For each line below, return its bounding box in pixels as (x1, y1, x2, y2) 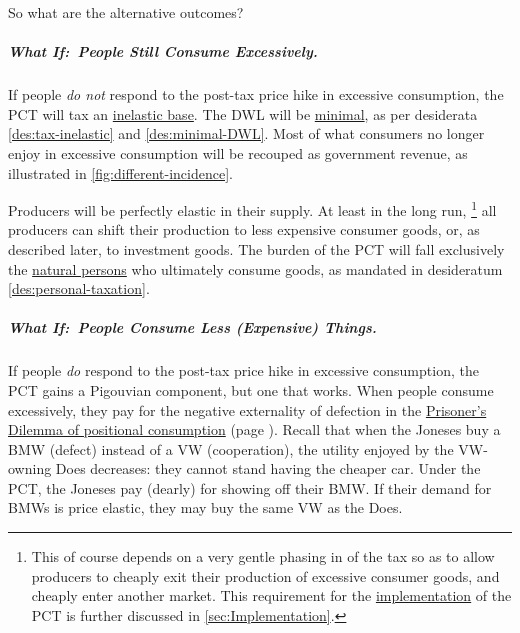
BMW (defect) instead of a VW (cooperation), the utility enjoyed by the (8, 438, 454, 459)
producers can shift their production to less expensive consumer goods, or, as (8, 219, 480, 240)
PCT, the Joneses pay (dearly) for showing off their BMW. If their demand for (8, 477, 492, 498)
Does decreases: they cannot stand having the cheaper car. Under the (55, 458, 481, 479)
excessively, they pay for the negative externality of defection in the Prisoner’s (8, 399, 487, 420)
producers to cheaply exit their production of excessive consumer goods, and (31, 565, 500, 586)
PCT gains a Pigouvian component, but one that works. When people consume (8, 379, 494, 400)
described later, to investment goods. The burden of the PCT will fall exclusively (8, 238, 505, 259)
